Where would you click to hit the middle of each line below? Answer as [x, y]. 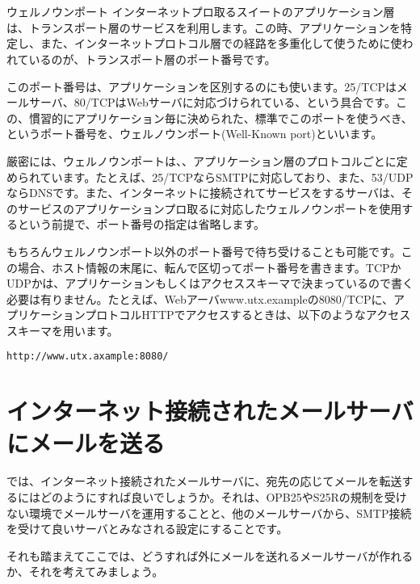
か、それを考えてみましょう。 [85, 571]
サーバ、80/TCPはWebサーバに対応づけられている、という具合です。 [212, 102]
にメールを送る [86, 442]
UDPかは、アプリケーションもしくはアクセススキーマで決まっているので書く [210, 283]
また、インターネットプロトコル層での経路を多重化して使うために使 [221, 43]
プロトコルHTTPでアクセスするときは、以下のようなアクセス [248, 315]
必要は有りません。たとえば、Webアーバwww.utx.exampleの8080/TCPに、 [200, 298]
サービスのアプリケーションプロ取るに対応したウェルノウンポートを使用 [210, 208]
